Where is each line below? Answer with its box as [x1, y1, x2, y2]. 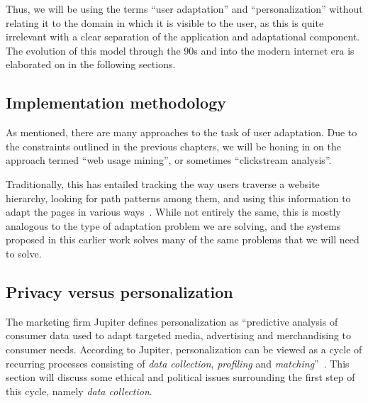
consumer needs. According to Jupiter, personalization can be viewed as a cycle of [6, 341, 362, 356]
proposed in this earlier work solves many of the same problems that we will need [6, 232, 359, 247]
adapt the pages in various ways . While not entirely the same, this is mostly [6, 204, 341, 219]
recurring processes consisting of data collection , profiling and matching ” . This [6, 355, 350, 370]
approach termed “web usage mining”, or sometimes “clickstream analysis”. [6, 153, 332, 167]
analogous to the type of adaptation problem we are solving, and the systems [6, 218, 341, 233]
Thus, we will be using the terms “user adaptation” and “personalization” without [6, 1, 363, 16]
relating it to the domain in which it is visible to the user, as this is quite [6, 15, 324, 30]
